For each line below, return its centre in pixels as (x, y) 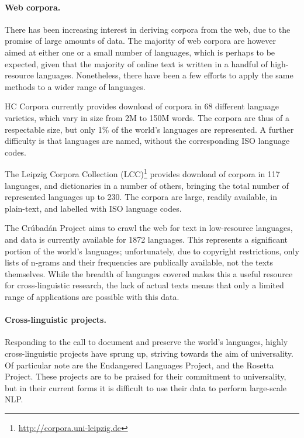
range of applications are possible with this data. (92, 296)
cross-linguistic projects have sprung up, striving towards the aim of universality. (149, 353)
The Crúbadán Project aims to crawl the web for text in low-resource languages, (149, 228)
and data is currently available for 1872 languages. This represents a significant (146, 239)
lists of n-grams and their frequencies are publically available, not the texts (139, 262)
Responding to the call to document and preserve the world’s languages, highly (146, 342)
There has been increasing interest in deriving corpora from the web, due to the (148, 29)
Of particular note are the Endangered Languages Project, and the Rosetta (139, 365)
